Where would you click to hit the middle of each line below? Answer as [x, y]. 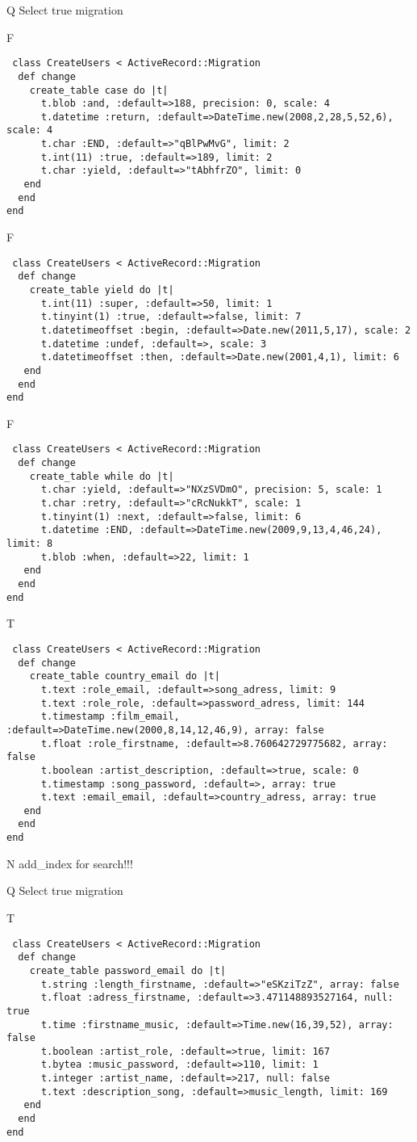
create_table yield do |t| [102, 290]
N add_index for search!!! [70, 863]
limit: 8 [30, 544]
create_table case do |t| [99, 90]
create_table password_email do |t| [128, 970]
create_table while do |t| [102, 476]
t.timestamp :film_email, [110, 717]
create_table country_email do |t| [125, 676]
